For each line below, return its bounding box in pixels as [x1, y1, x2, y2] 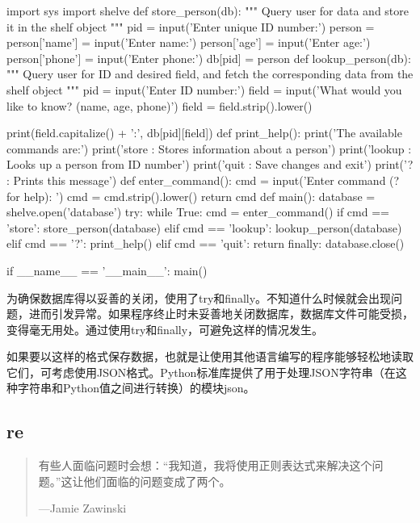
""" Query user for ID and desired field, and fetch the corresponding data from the [6, 65, 414, 82]
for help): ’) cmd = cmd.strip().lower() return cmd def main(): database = [6, 187, 376, 204]
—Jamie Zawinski [38, 500, 127, 517]
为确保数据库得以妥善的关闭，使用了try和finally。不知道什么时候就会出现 [6, 289, 392, 306]
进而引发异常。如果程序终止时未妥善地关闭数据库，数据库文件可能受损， [28, 305, 414, 322]
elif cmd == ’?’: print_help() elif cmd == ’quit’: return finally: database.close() [6, 235, 405, 252]
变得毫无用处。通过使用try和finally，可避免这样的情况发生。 [6, 320, 324, 337]
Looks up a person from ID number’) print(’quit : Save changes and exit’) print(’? [6, 156, 414, 173]
